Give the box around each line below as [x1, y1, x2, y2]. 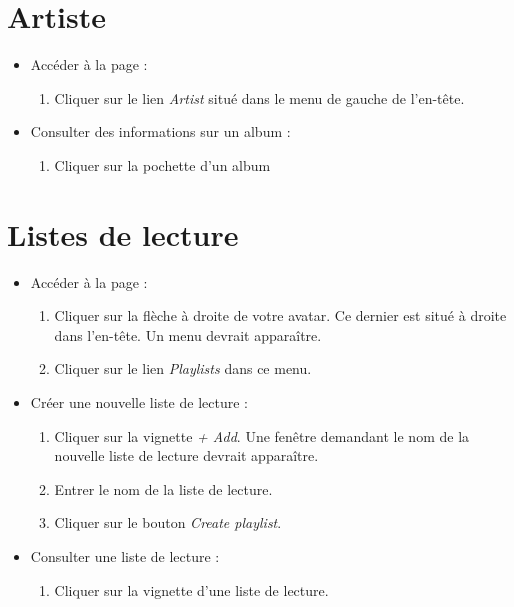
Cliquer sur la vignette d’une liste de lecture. [54, 579, 329, 600]
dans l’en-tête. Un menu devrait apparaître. [54, 324, 322, 345]
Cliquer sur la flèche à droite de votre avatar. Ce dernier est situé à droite [54, 305, 507, 326]
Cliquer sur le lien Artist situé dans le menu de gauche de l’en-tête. [54, 87, 465, 108]
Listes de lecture [7, 213, 239, 254]
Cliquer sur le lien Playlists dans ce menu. [54, 358, 312, 379]
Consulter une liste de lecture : [30, 545, 220, 566]
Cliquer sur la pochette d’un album [54, 154, 271, 175]
